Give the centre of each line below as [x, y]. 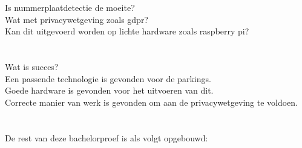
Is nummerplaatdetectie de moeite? [70, 8]
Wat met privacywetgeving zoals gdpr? [77, 19]
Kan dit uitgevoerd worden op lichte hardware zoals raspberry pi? [127, 31]
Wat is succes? [32, 67]
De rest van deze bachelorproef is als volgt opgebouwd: [107, 137]
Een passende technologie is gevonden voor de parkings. [108, 78]
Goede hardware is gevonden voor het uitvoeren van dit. [109, 90]
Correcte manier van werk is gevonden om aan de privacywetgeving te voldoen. [152, 102]
